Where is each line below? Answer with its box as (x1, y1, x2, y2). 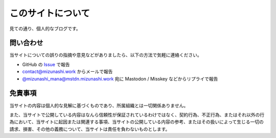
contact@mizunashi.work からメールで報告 (22, 69, 113, 75)
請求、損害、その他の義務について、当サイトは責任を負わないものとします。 (9, 126, 170, 132)
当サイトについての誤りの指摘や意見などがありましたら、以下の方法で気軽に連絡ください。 (9, 52, 202, 58)
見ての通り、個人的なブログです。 (9, 25, 81, 32)
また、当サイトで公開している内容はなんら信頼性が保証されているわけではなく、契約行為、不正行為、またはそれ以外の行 (9, 112, 265, 118)
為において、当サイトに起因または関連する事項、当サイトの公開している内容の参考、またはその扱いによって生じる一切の (9, 119, 264, 125)
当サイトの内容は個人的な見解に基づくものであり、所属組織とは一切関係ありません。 (9, 102, 189, 108)
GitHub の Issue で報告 (22, 61, 70, 67)
